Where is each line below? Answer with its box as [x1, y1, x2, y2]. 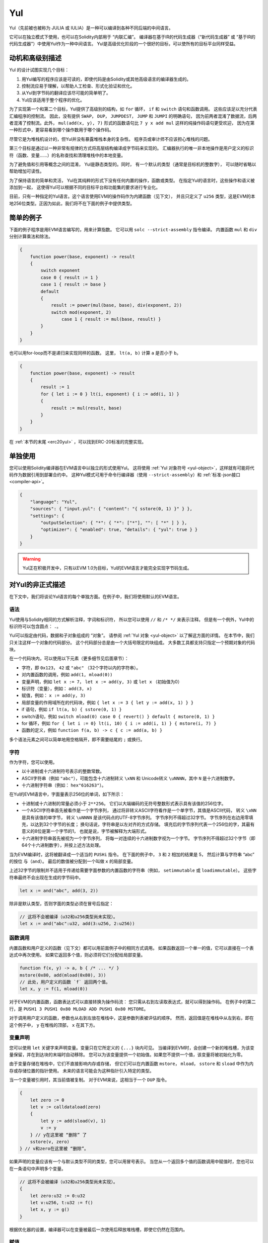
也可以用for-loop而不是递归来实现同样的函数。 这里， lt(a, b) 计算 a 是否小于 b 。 [9, 350, 181, 356]
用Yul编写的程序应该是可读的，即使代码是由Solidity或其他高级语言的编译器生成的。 [21, 76, 191, 82]
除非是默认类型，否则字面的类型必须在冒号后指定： [9, 900, 114, 906]
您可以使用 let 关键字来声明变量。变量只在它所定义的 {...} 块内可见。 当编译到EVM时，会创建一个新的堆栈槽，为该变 [9, 1045, 255, 1051]
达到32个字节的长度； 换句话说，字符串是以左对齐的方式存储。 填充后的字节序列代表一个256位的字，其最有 [34, 821, 255, 827]
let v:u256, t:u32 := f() [30, 1200, 93, 1205]
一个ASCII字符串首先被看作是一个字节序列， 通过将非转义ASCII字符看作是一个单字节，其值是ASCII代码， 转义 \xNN [21, 807, 257, 813]
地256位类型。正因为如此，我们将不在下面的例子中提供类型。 [9, 200, 135, 206]
